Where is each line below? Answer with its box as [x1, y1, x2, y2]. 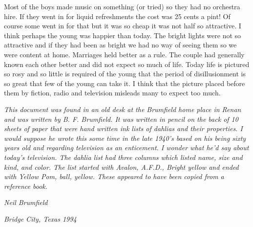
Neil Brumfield [4, 197, 48, 207]
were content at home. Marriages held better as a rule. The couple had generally [4, 49, 245, 59]
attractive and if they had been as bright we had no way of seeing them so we [4, 40, 237, 50]
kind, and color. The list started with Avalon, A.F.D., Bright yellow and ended [4, 161, 239, 172]
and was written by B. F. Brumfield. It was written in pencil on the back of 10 [4, 113, 238, 124]
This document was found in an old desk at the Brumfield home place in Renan [4, 104, 241, 114]
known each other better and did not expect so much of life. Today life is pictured [4, 59, 250, 69]
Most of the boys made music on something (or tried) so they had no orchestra [4, 1, 240, 11]
